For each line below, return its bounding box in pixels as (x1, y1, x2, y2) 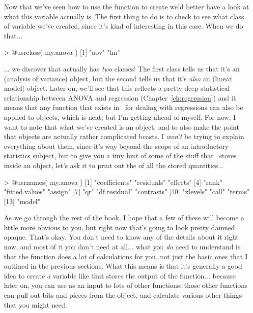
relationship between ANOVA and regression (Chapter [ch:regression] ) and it (4, 92, 236, 103)
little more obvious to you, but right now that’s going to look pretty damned (4, 222, 235, 232)
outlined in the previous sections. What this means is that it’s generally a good (4, 261, 242, 271)
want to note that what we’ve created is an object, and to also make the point (4, 121, 239, 132)
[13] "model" (4, 196, 40, 206)
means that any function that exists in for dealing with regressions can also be (4, 102, 243, 112)
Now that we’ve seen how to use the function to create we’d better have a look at (4, 1, 249, 11)
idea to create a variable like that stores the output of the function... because (4, 270, 236, 280)
